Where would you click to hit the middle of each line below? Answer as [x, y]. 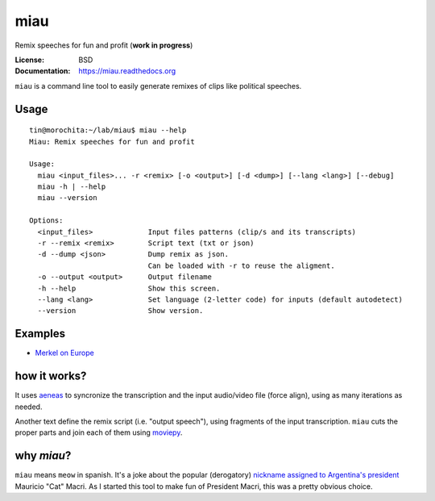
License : [29, 60]
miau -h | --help [72, 187]
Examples [40, 334]
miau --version [67, 198]
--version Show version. [120, 311]
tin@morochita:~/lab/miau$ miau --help [108, 130]
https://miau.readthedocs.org [127, 71]
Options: [46, 221]
